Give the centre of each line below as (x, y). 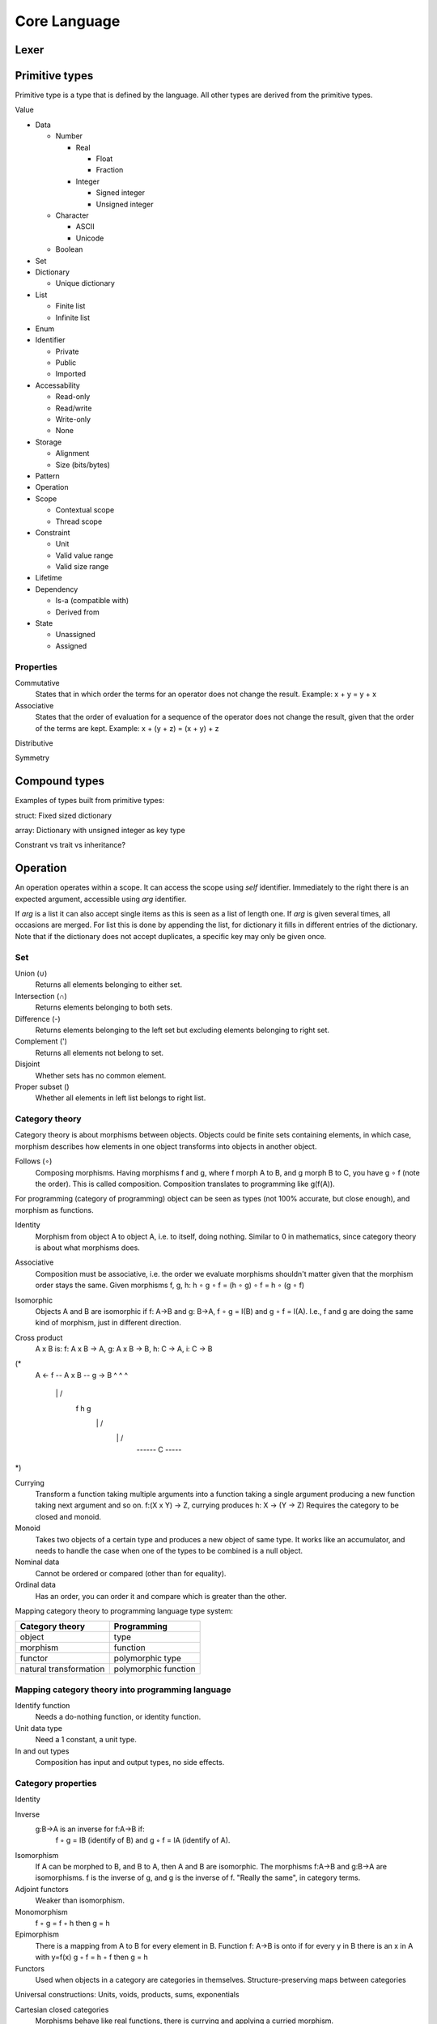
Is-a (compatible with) (92, 601)
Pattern (47, 476)
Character (72, 215)
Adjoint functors (42, 1889)
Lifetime (49, 578)
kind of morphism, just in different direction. (108, 1323)
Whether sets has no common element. (101, 1075)
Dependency (57, 589)
